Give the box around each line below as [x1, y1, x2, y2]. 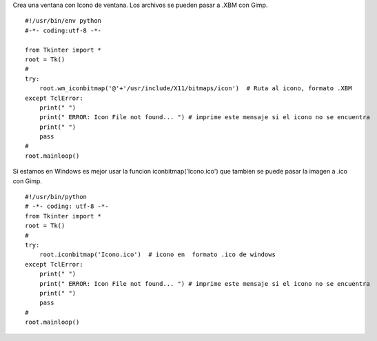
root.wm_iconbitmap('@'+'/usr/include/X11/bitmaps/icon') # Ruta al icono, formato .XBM [39, 85, 352, 92]
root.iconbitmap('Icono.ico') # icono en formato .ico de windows [39, 251, 276, 258]
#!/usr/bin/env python [25, 17, 102, 25]
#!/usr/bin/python [25, 193, 88, 201]
